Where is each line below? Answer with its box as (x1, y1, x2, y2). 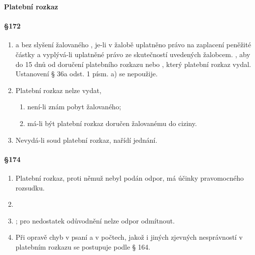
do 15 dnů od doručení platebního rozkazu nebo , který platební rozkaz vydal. (15, 59, 251, 69)
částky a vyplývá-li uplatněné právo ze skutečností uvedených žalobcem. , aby (15, 49, 251, 59)
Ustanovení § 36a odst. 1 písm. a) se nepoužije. (15, 68, 158, 79)
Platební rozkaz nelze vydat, (15, 85, 101, 95)
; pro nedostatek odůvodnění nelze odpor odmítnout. (15, 215, 175, 225)
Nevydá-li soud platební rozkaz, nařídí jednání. (15, 134, 158, 145)
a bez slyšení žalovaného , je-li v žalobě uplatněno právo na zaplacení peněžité (15, 39, 251, 50)
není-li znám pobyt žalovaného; (27, 101, 121, 112)
